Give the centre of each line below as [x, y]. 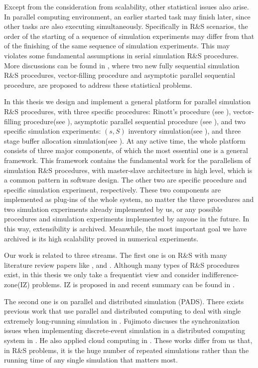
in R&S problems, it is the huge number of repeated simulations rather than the [127, 350]
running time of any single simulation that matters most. [91, 360]
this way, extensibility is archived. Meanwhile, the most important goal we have [126, 229]
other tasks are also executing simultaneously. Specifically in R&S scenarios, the [126, 26]
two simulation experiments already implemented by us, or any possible [113, 209]
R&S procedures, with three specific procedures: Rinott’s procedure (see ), [118, 111]
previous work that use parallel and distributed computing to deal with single [123, 311]
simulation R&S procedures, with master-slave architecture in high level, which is [128, 170]
